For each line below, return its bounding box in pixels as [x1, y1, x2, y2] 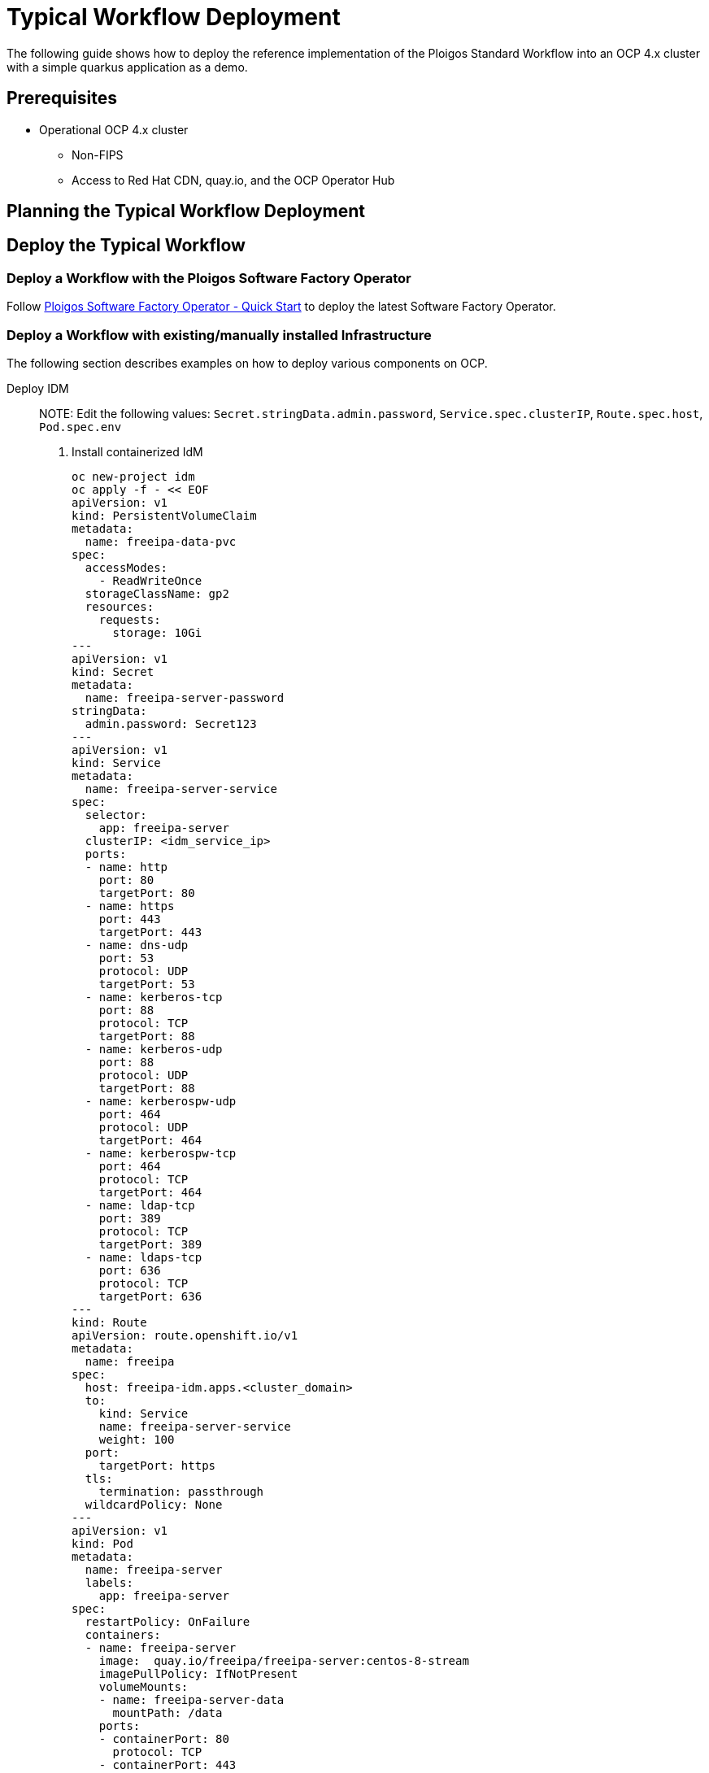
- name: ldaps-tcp [85, 1250, 202, 1264]
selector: [85, 808, 147, 821]
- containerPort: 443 [98, 1758, 237, 1771]
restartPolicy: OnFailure [85, 1614, 250, 1628]
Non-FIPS [72, 147, 124, 162]
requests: [98, 612, 161, 626]
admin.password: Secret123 [85, 717, 257, 730]
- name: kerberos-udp [85, 1042, 223, 1056]
